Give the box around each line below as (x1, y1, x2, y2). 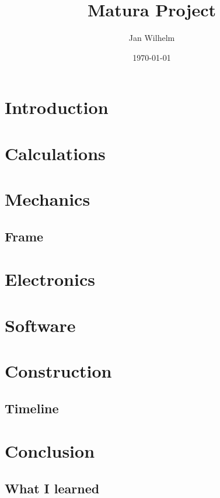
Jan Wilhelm (128, 32, 175, 44)
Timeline (5, 399, 59, 417)
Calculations (5, 141, 106, 165)
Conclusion (5, 439, 95, 463)
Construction (5, 358, 112, 382)
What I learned (5, 479, 100, 497)
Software (5, 313, 76, 337)
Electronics (5, 267, 95, 291)
